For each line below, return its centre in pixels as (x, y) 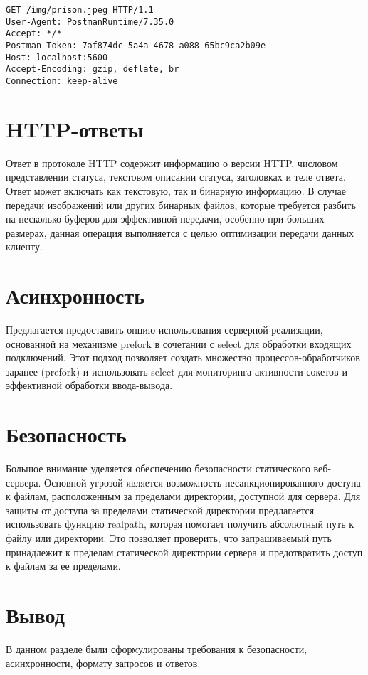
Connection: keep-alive (62, 81)
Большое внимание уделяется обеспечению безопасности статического (158, 468)
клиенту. (24, 246)
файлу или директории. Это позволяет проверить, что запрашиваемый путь (169, 538)
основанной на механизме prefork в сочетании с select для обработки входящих (179, 343)
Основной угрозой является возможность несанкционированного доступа (203, 482)
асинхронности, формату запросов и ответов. (103, 663)
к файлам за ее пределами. (63, 566)
